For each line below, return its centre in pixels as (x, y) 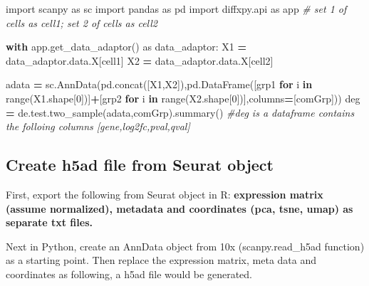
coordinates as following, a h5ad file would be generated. (129, 274)
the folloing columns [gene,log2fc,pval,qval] (98, 126)
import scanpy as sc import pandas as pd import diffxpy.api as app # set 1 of (176, 9)
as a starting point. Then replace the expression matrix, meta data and (161, 260)
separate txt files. (49, 222)
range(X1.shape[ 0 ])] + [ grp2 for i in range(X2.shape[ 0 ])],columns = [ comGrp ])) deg (183, 98)
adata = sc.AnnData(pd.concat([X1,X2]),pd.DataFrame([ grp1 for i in (159, 84)
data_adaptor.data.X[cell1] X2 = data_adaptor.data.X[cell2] (140, 60)
